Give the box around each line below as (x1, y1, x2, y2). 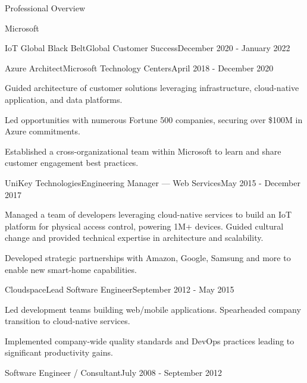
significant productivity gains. (5, 346, 113, 359)
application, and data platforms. (5, 93, 123, 105)
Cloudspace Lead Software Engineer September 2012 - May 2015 (5, 283, 234, 296)
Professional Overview (5, 2, 85, 14)
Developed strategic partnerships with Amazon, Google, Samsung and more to (5, 251, 291, 263)
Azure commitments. (5, 125, 80, 137)
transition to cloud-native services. (5, 315, 130, 327)
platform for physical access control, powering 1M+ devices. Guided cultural (5, 219, 284, 232)
